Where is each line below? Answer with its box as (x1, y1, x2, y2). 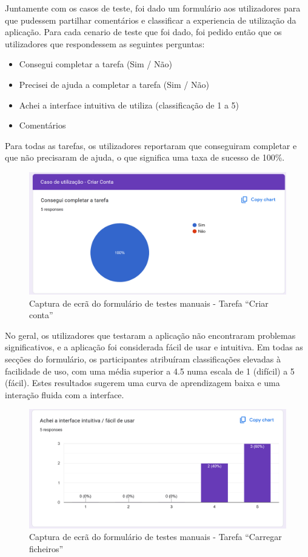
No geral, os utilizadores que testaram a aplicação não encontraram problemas (5, 329, 296, 341)
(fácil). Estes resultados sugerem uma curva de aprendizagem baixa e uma (5, 376, 280, 389)
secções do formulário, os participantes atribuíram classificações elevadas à (5, 352, 281, 365)
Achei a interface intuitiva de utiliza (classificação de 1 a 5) (19, 98, 239, 111)
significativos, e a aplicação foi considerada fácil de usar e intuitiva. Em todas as (5, 341, 303, 353)
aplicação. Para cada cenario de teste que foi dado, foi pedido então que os (5, 25, 282, 38)
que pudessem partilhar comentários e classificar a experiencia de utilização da (5, 13, 296, 26)
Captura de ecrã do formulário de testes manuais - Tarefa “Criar (29, 296, 269, 309)
